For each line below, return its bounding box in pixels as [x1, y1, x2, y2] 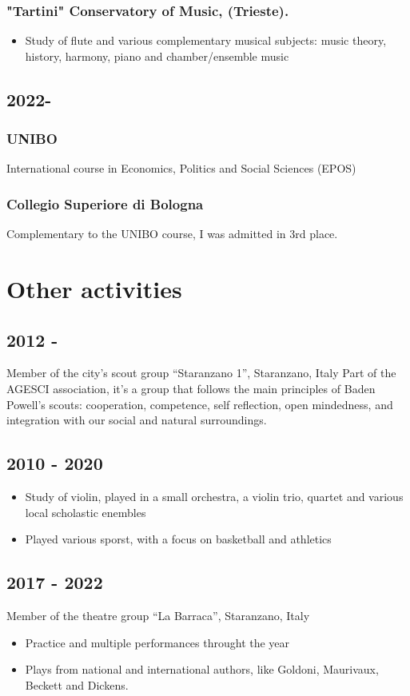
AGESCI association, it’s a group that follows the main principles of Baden [6, 380, 376, 396]
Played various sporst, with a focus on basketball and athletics [25, 531, 332, 547]
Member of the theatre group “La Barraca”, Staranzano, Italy [6, 607, 310, 623]
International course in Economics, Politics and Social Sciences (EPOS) [6, 160, 356, 177]
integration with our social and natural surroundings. [6, 412, 267, 428]
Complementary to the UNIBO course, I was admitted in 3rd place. [6, 225, 338, 242]
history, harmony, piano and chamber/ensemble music [25, 47, 289, 64]
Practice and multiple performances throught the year [25, 634, 290, 650]
